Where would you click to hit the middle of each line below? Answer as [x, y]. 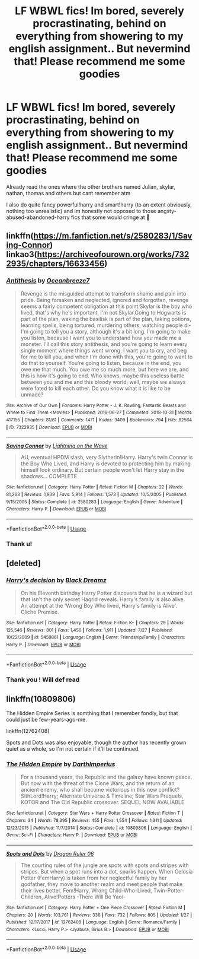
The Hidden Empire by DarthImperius [61, 764]
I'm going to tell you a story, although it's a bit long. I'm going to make [106, 331]
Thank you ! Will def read [43, 679]
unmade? [32, 394]
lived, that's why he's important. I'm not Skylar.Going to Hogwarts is [103, 312]
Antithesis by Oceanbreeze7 [48, 281]
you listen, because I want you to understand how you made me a [101, 338]
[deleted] [24, 563]
